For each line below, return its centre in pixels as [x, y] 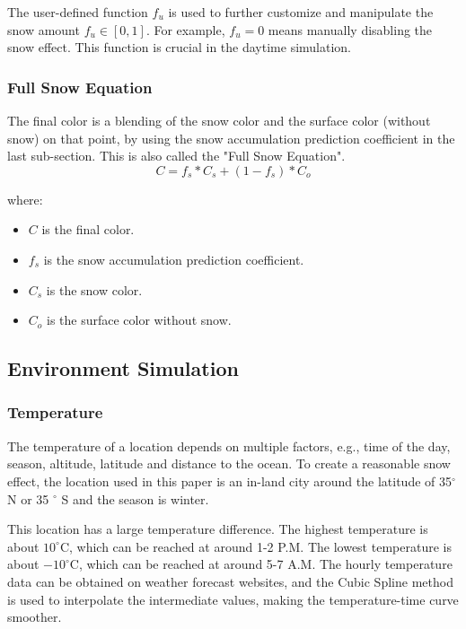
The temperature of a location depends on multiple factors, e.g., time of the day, [229, 446]
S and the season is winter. [135, 498]
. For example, [185, 29]
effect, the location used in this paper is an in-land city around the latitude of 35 [229, 480]
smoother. [35, 617]
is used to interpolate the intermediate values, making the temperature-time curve [233, 599]
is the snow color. [94, 289]
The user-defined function [78, 12]
